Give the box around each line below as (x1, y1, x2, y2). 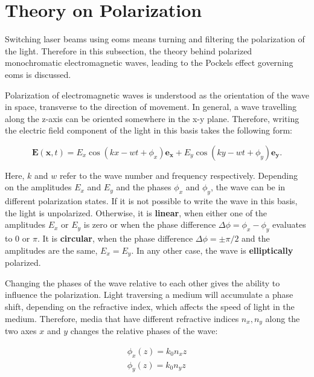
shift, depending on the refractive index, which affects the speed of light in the (5, 300, 295, 313)
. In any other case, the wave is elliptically (131, 243, 293, 256)
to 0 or (5, 232, 30, 245)
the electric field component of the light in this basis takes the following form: (5, 124, 292, 137)
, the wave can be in (210, 181, 286, 193)
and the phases (116, 181, 171, 193)
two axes (5, 324, 37, 337)
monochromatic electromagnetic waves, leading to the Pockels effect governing (5, 56, 293, 69)
